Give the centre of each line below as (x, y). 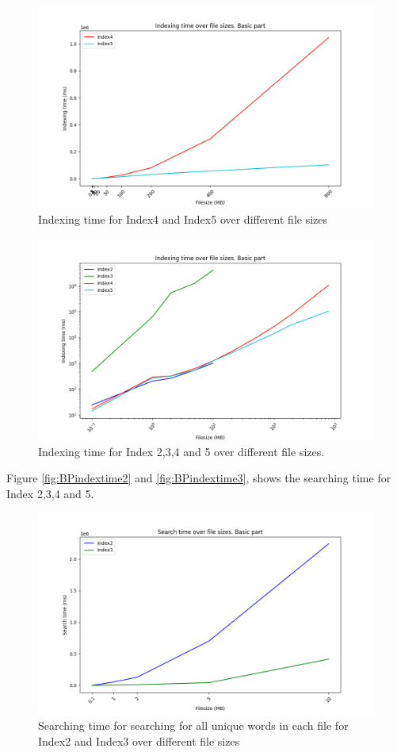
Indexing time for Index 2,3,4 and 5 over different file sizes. (181, 451)
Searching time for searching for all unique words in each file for (193, 725)
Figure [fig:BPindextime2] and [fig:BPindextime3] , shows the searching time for (199, 478)
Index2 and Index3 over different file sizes (139, 740)
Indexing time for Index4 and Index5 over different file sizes (183, 219)
